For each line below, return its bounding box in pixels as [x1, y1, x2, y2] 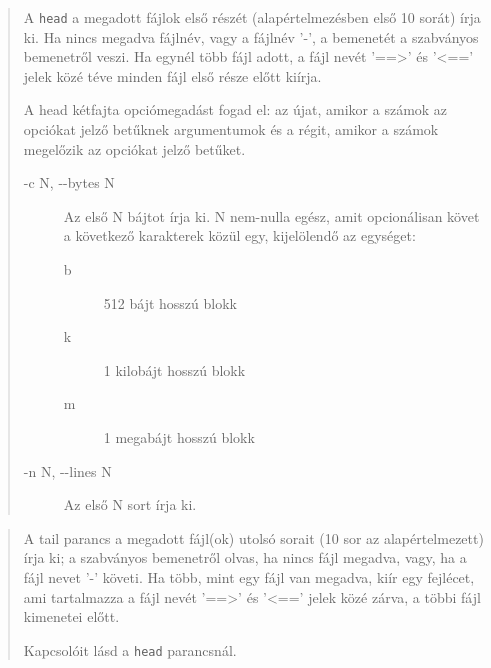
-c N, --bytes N [23, 172, 115, 193]
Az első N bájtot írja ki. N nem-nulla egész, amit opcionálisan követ [63, 205, 480, 226]
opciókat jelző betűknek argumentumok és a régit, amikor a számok [23, 119, 439, 140]
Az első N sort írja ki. [63, 494, 197, 515]
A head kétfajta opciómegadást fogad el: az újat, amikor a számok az [23, 99, 448, 120]
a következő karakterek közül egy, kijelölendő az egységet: [63, 225, 416, 246]
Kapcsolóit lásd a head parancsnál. [23, 639, 237, 660]
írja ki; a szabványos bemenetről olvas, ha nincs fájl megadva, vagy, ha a [23, 547, 467, 568]
